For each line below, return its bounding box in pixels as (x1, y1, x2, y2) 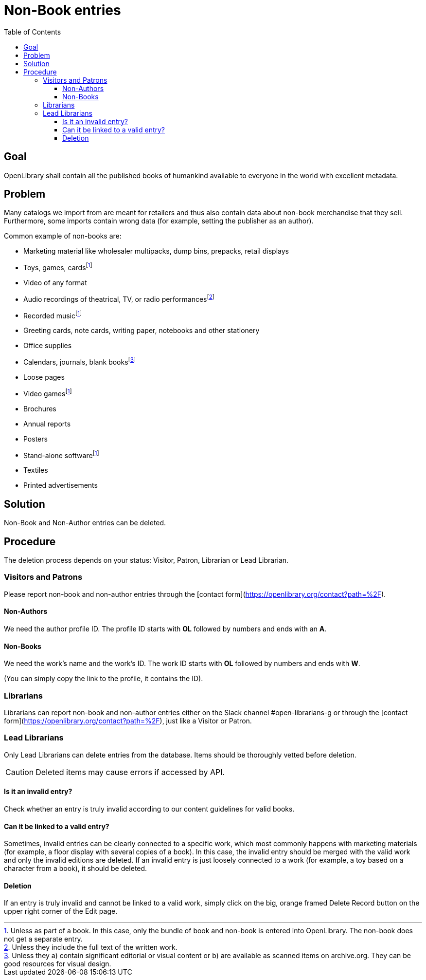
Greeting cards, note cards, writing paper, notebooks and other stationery (23, 326, 260, 335)
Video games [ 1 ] (23, 388, 72, 398)
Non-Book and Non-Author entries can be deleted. (4, 518, 166, 527)
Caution (5, 767, 34, 777)
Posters (23, 434, 48, 443)
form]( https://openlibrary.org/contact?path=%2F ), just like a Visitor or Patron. (4, 717, 252, 725)
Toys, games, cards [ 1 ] (23, 262, 92, 272)
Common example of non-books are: (4, 232, 122, 240)
